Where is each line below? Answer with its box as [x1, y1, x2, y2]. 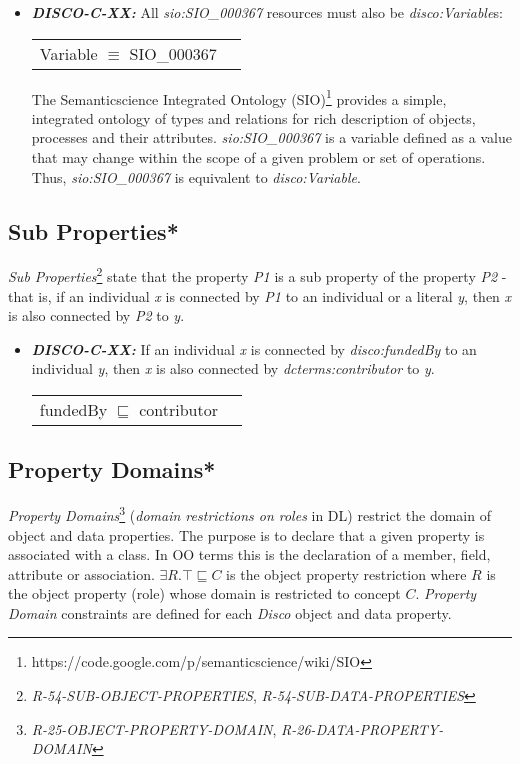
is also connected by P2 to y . [8, 305, 185, 326]
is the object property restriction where [226, 563, 467, 584]
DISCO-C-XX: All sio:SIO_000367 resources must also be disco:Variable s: [31, 2, 503, 22]
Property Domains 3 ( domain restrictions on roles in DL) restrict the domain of [8, 502, 491, 525]
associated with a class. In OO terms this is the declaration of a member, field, [8, 544, 491, 565]
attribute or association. [8, 563, 155, 584]
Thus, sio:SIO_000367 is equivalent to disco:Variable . [31, 166, 361, 187]
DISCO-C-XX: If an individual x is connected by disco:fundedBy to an [31, 338, 477, 359]
